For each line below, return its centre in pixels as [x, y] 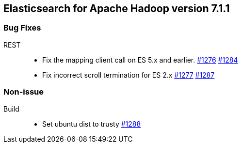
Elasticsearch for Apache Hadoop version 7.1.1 [117, 8]
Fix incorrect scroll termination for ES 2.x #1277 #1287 [129, 75]
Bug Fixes [22, 28]
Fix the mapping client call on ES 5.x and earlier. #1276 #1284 [140, 60]
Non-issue [24, 92]
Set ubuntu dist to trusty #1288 [92, 124]
